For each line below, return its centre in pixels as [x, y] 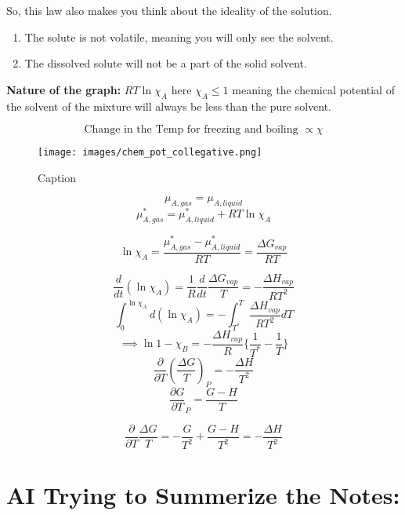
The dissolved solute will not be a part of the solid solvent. [166, 63]
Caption [57, 177]
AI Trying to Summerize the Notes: [203, 495]
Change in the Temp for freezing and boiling [191, 130]
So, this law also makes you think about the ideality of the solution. [169, 10]
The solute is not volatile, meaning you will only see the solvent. [179, 37]
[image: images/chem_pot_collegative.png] [150, 153]
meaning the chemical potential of [313, 89]
